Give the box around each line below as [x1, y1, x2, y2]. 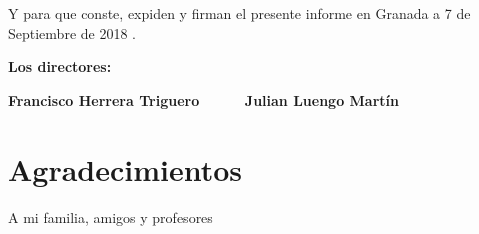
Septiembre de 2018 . [8, 22, 136, 43]
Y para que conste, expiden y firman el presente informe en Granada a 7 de [8, 3, 471, 23]
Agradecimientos [8, 148, 243, 189]
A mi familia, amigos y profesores [8, 206, 213, 227]
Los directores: [8, 56, 112, 77]
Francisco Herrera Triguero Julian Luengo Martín [8, 89, 399, 110]
